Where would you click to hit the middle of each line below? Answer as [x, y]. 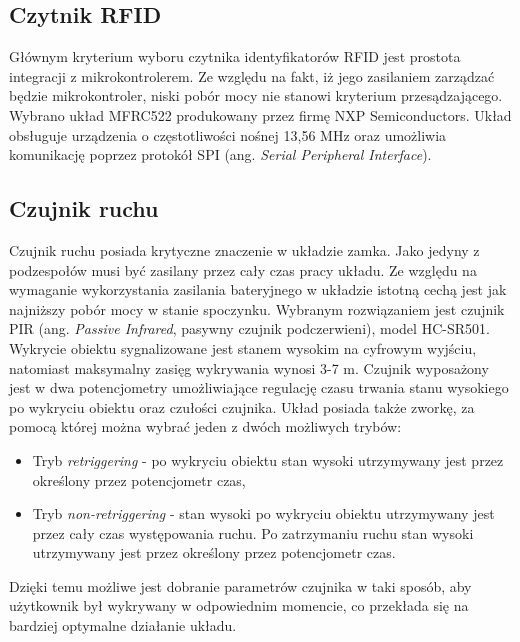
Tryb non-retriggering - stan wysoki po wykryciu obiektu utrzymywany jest [263, 513]
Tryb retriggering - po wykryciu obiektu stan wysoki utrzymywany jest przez [268, 459]
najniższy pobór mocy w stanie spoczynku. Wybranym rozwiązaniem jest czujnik [257, 308]
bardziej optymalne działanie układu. [123, 625]
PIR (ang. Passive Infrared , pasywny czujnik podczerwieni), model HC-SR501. [249, 328]
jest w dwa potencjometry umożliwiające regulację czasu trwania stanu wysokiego [259, 387]
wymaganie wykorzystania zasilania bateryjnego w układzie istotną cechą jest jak [258, 289]
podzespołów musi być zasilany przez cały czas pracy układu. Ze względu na [243, 269]
